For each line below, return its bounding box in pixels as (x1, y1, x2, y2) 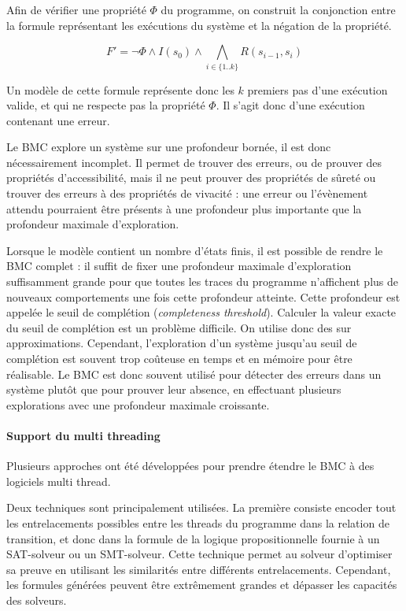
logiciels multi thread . (6, 472, 111, 489)
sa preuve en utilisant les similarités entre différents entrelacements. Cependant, (6, 561, 391, 577)
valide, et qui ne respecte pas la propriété (6, 97, 205, 113)
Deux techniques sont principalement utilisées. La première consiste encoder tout (6, 499, 397, 516)
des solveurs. (6, 591, 67, 608)
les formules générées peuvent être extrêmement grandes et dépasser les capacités (6, 576, 397, 593)
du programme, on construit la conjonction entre (161, 2, 396, 17)
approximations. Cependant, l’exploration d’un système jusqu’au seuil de (6, 335, 357, 351)
